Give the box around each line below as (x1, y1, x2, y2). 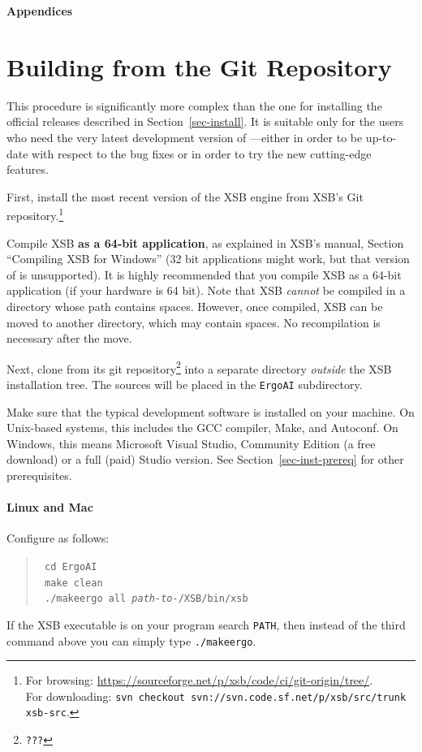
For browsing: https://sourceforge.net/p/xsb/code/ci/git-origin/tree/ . (25, 672, 373, 689)
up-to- (365, 128, 397, 145)
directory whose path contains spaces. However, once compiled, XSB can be (6, 297, 383, 314)
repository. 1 (6, 205, 64, 223)
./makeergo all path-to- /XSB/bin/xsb (44, 593, 248, 605)
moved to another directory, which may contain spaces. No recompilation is (6, 313, 381, 331)
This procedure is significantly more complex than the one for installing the (6, 97, 382, 114)
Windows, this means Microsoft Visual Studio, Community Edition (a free (6, 434, 376, 452)
